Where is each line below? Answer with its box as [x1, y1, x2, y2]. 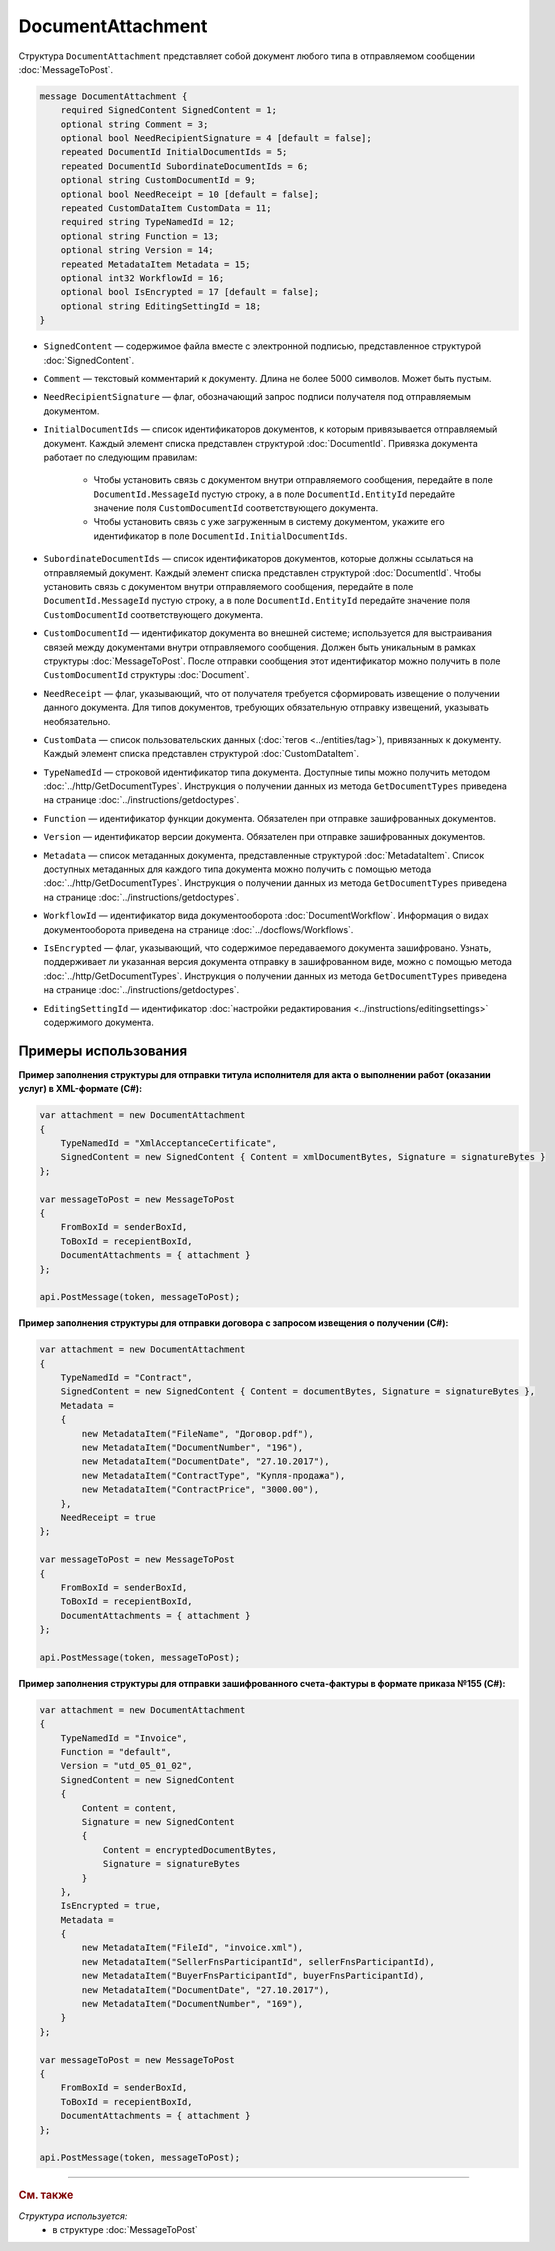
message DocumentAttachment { [39, 90, 188, 102]
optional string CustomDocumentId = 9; [60, 175, 257, 186]
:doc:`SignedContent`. [43, 354, 135, 366]
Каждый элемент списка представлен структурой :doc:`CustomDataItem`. [43, 748, 360, 760]
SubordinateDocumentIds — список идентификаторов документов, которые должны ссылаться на [43, 553, 474, 565]
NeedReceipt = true [60, 1511, 157, 1523]
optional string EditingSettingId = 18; [60, 300, 262, 312]
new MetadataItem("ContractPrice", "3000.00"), [81, 1484, 320, 1495]
